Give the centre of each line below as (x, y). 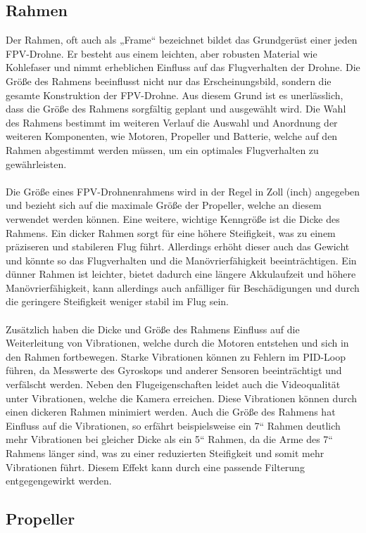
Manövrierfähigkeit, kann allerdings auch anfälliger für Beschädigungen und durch (183, 287)
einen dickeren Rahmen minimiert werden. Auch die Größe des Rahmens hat (171, 412)
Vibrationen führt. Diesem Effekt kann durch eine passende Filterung (155, 467)
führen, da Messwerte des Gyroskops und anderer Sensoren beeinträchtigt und (174, 370)
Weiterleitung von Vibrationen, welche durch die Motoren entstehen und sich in (177, 343)
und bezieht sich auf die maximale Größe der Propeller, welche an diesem (164, 205)
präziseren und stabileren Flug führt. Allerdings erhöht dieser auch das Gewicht (178, 246)
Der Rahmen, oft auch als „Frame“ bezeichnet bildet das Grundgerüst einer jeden (182, 40)
